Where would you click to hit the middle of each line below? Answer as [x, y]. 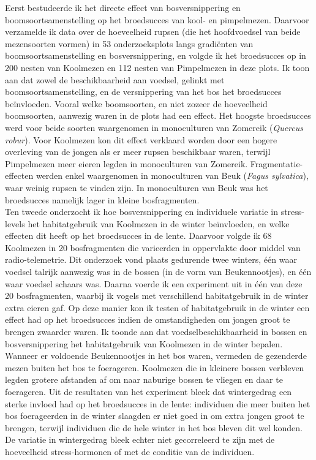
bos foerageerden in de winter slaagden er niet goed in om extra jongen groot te [155, 416]
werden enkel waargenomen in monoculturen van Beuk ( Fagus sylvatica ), [172, 175]
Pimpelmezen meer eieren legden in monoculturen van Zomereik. [126, 163]
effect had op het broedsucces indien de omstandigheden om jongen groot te [148, 319]
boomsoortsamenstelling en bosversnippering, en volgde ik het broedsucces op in [156, 55]
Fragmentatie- [276, 163]
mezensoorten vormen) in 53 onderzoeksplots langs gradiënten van [129, 43]
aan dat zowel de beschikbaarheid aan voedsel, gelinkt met [115, 79]
